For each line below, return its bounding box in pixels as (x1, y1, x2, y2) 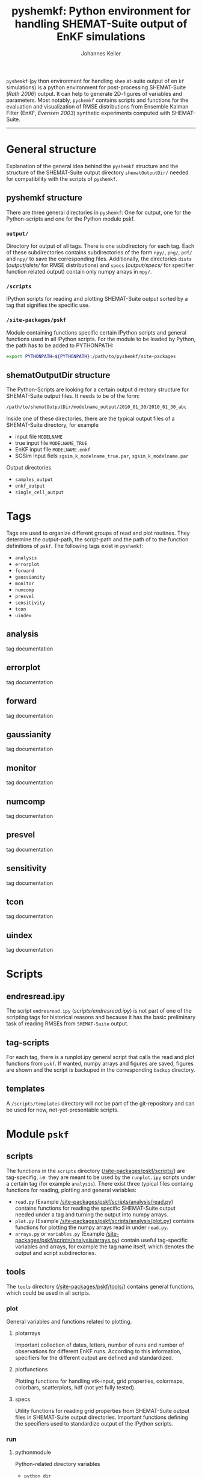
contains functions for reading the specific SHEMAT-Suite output (14, 1204, 176, 1212)
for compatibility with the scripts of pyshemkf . (6, 175, 117, 182)
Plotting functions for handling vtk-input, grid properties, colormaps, (14, 1377, 185, 1385)
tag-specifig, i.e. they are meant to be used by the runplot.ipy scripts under (6, 1174, 196, 1181)
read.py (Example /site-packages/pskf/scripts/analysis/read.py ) (14, 1198, 174, 1205)
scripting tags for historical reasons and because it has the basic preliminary (6, 1014, 196, 1021)
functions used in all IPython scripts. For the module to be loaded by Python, (6, 335, 196, 342)
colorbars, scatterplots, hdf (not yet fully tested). (14, 1383, 136, 1391)
